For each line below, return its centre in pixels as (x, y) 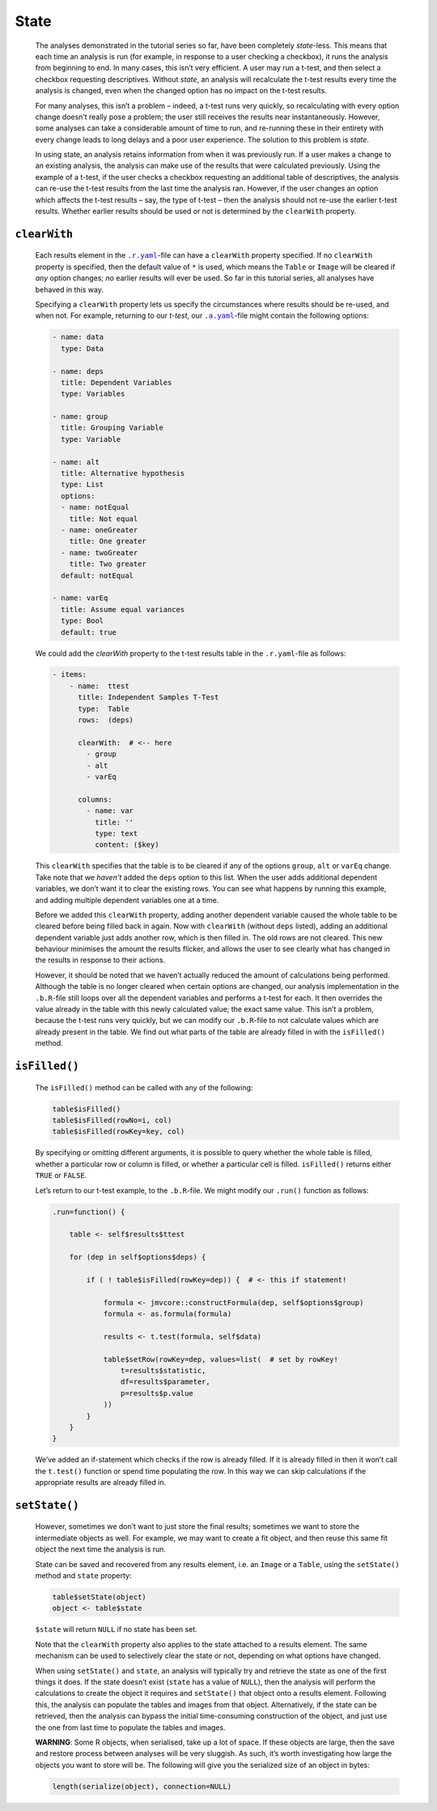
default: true (89, 632)
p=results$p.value (157, 1393)
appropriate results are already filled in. (101, 1483)
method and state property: (83, 1576)
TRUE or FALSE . (61, 1175)
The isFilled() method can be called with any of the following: (144, 1087)
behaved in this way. (70, 289)
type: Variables (93, 394)
